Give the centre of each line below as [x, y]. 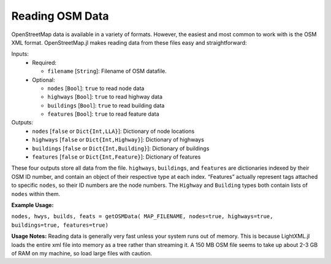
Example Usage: [32, 205]
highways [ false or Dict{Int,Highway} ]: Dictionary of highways [118, 140]
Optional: [44, 80]
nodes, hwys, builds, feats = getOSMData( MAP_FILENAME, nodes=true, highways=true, [142, 217]
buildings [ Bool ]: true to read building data [106, 105]
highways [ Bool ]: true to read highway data [105, 97]
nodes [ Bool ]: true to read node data [96, 88]
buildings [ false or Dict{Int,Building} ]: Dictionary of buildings [121, 148]
